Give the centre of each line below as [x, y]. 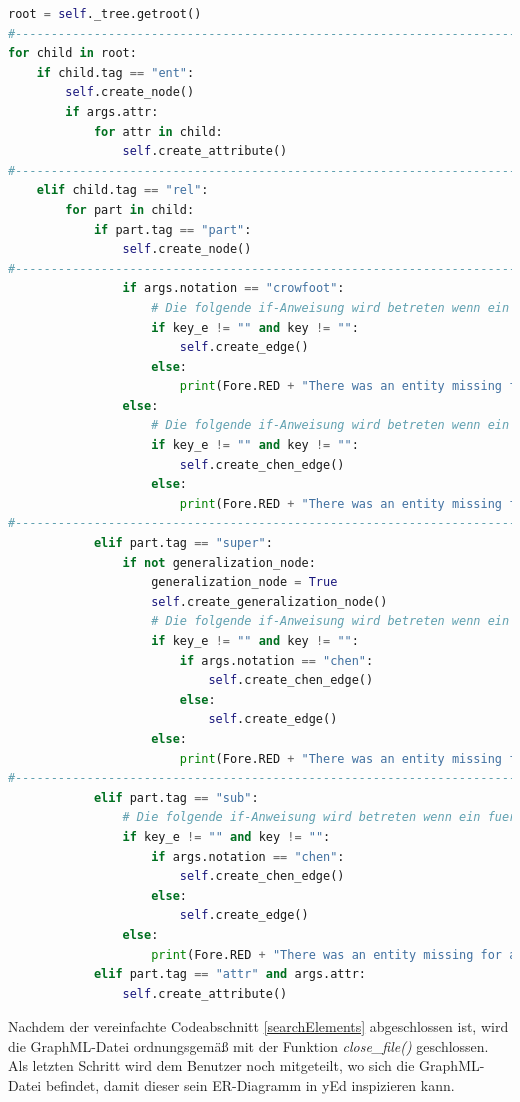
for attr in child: [158, 131]
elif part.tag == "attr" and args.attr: [229, 974]
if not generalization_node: [219, 562]
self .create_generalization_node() [269, 601]
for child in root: [72, 53]
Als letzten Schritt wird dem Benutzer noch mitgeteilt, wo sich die [211, 1065]
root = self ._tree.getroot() [105, 14]
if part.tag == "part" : [172, 229]
